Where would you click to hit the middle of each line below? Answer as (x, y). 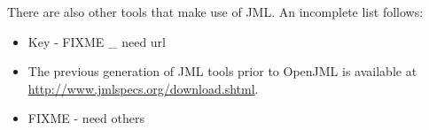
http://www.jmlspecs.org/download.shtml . (143, 88)
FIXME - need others (86, 118)
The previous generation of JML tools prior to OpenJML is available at (222, 71)
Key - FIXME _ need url (97, 41)
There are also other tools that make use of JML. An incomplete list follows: (215, 11)
